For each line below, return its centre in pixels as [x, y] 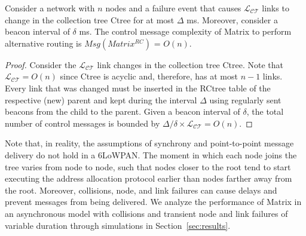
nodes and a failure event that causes [173, 8]
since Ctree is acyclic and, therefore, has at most [149, 76]
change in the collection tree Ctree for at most [90, 19]
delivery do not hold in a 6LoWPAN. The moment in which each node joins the [151, 154]
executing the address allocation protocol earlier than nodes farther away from [149, 178]
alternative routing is [43, 43]
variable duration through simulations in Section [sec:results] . [118, 225]
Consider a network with [50, 8]
